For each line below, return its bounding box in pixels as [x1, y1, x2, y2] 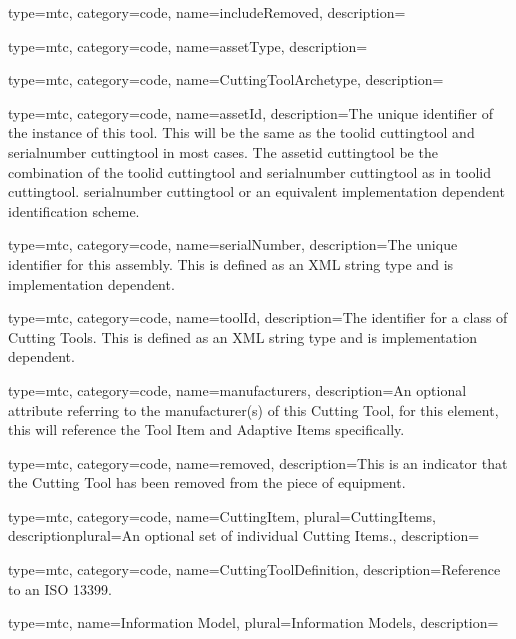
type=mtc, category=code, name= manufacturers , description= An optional [8, 379, 467, 400]
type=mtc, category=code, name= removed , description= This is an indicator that [8, 452, 508, 473]
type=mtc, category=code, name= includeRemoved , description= [8, 2, 406, 22]
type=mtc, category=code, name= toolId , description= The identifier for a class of [8, 307, 508, 328]
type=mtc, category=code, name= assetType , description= [8, 35, 368, 56]
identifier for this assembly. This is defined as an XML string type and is [8, 253, 454, 274]
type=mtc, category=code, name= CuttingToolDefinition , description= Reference [8, 559, 501, 580]
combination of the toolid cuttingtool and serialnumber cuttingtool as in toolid [8, 161, 491, 182]
